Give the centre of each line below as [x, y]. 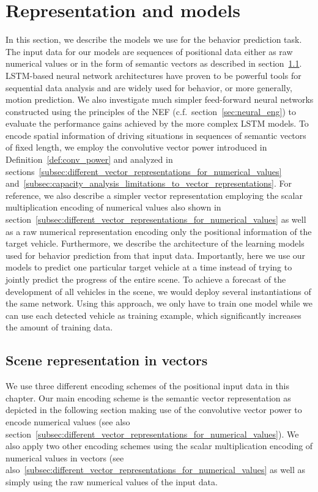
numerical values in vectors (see [65, 457]
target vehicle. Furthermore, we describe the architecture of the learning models [155, 243]
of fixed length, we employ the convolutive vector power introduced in [136, 147]
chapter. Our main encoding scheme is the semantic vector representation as [148, 397]
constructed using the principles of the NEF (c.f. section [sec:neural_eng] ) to [151, 111]
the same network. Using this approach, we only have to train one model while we [159, 303]
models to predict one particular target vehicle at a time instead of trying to [149, 267]
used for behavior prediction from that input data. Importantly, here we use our [156, 255]
